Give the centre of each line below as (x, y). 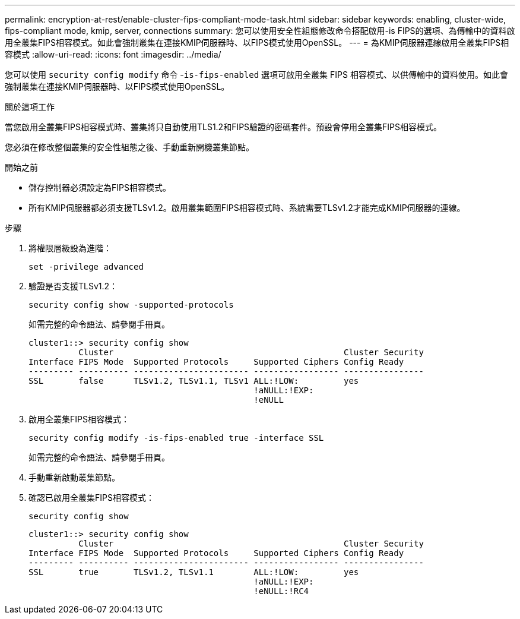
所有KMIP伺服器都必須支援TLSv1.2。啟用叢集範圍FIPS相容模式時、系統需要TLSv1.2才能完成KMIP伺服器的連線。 (247, 208)
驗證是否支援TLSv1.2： (73, 286)
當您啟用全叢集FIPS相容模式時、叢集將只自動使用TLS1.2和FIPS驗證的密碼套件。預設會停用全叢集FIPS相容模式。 (223, 127)
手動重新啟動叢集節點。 (74, 477)
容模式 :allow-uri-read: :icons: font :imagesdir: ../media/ (113, 54)
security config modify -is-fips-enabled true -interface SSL (176, 438)
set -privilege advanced (86, 267)
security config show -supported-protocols (131, 305)
